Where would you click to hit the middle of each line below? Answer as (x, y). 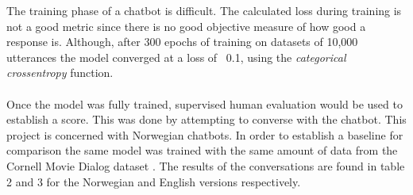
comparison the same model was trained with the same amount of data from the (202, 150)
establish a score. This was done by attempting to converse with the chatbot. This (206, 119)
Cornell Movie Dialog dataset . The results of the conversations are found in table (206, 165)
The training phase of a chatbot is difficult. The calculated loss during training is (204, 10)
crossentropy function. (60, 73)
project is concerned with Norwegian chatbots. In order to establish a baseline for (205, 134)
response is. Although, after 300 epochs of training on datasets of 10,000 (182, 42)
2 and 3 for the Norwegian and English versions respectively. (154, 181)
